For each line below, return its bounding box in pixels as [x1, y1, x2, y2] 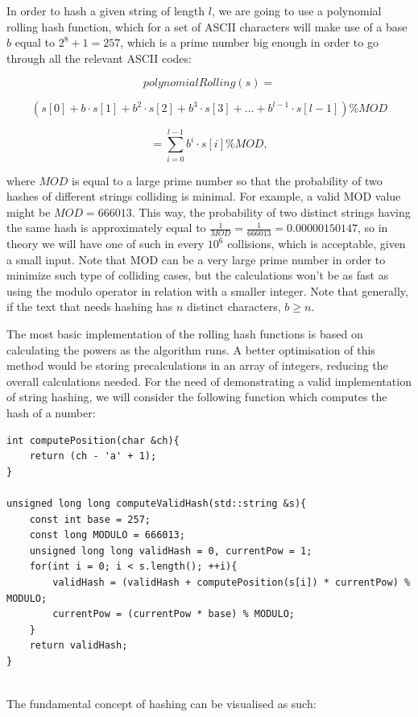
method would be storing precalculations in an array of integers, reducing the [6, 357, 388, 374]
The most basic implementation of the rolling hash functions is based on [6, 325, 363, 342]
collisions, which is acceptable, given [227, 235, 406, 252]
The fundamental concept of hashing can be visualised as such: [6, 695, 317, 712]
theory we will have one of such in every [6, 235, 205, 252]
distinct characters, [187, 298, 281, 315]
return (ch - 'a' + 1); [29, 450, 157, 462]
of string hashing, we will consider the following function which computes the [6, 388, 387, 405]
